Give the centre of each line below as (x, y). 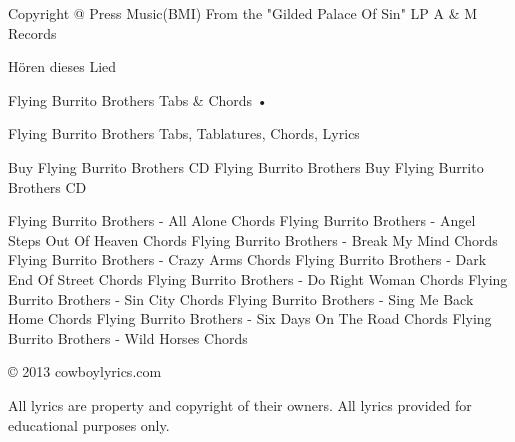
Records (32, 32)
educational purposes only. (89, 424)
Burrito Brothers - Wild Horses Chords (128, 337)
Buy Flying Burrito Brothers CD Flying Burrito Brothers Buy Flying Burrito (246, 166)
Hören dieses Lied (62, 66)
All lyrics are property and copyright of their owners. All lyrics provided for (240, 404)
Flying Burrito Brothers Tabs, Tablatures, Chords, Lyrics (184, 133)
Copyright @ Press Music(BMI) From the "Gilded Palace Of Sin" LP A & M (243, 13)
